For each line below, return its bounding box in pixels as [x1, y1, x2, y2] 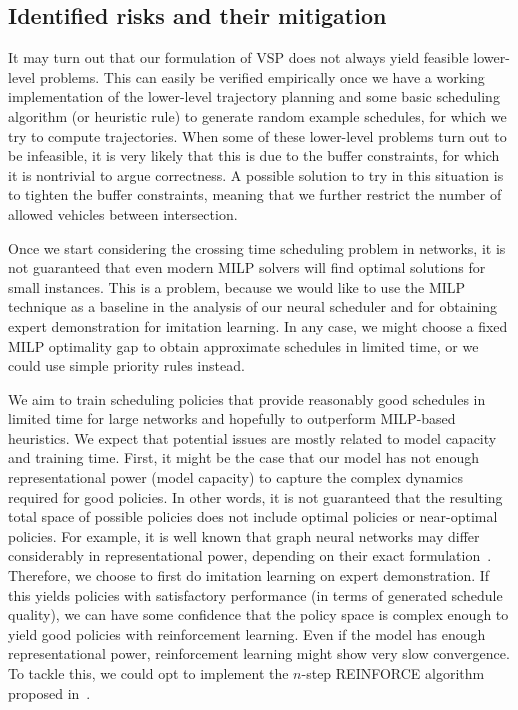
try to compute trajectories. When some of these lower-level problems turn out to [8, 125, 507, 146]
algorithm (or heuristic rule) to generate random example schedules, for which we [8, 105, 507, 126]
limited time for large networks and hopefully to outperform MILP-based [8, 408, 456, 429]
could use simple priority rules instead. [8, 355, 245, 376]
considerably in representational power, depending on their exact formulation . [8, 545, 492, 566]
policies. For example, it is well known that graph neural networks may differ [8, 525, 480, 546]
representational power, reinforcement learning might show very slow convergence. [8, 643, 510, 664]
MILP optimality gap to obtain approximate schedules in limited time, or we [8, 335, 479, 356]
